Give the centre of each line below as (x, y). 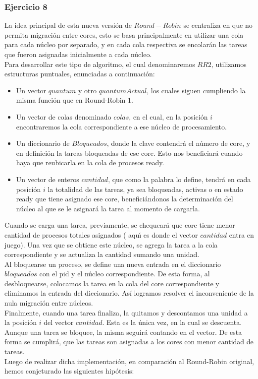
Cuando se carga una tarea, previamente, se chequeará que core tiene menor (120, 225)
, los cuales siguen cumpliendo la (196, 90)
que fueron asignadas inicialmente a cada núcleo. (78, 54)
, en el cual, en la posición (168, 116)
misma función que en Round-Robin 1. (75, 100)
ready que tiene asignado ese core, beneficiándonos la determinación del (125, 199)
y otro (87, 90)
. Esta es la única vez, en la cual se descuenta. (172, 322)
